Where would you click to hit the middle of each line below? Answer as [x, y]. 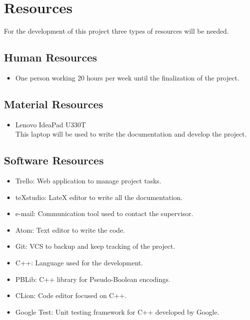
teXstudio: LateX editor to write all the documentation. [99, 197]
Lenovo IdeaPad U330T [51, 124]
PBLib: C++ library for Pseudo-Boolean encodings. [93, 279]
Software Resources [54, 160]
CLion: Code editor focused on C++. [71, 295]
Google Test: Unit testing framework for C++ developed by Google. [117, 311]
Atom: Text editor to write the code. [70, 230]
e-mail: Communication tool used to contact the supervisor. [104, 213]
